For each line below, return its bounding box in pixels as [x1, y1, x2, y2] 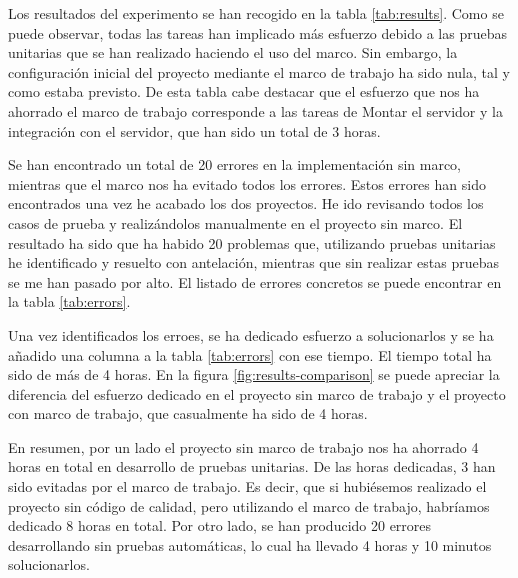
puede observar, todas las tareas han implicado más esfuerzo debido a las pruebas [8, 22, 507, 43]
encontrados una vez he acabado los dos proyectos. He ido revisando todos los [8, 193, 484, 214]
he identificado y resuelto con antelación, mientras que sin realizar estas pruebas [8, 252, 500, 273]
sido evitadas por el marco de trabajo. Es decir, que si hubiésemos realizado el [8, 476, 487, 497]
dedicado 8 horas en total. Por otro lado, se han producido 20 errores [8, 515, 432, 536]
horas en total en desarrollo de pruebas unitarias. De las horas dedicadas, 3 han [8, 456, 496, 477]
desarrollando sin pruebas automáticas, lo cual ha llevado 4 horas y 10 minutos [8, 534, 492, 555]
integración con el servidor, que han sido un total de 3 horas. [8, 120, 381, 141]
